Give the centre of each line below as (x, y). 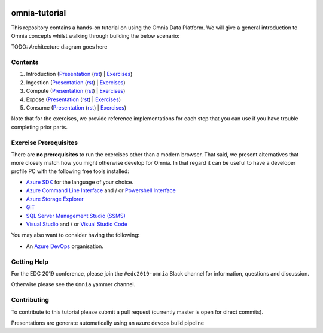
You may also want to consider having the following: (75, 235)
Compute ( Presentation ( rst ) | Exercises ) (76, 91)
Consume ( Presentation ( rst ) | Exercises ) (76, 108)
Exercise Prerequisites (44, 143)
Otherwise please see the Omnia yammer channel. (73, 284)
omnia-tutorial (39, 13)
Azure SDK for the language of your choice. (80, 182)
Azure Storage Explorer (55, 199)
